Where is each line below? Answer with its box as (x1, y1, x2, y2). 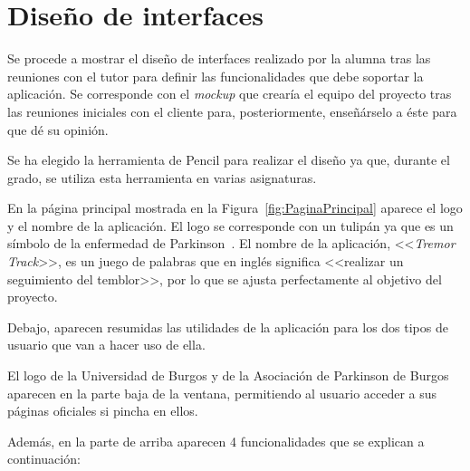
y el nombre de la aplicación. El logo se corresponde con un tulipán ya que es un (7, 216, 454, 235)
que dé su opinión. (7, 120, 109, 139)
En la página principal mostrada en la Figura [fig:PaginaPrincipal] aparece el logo (7, 198, 463, 217)
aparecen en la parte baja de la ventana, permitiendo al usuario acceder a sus (7, 383, 437, 402)
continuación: (7, 449, 81, 468)
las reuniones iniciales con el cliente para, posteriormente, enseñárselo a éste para (7, 101, 457, 120)
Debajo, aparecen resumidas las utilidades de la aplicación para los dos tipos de (7, 317, 448, 336)
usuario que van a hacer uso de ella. (7, 335, 206, 354)
